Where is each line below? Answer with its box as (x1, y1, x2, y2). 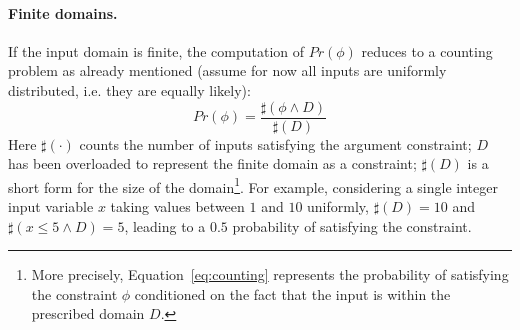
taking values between (110, 196, 245, 217)
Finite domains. (8, 2, 118, 23)
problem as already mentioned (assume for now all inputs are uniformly (8, 60, 447, 81)
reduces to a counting (361, 40, 493, 61)
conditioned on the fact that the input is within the (134, 283, 451, 304)
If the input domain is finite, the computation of (8, 40, 305, 61)
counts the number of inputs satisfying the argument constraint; (79, 133, 472, 154)
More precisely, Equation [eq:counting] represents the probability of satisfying (31, 264, 509, 285)
